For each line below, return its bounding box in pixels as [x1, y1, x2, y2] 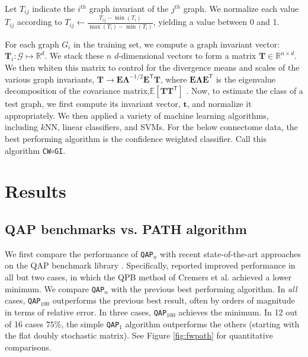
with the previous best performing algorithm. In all [111, 282, 297, 295]
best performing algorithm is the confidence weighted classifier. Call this [5, 132, 267, 144]
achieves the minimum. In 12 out [178, 305, 298, 318]
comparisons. [5, 340, 52, 353]
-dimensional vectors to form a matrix [118, 49, 256, 62]
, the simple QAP [61, 317, 120, 330]
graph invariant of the [89, 2, 169, 14]
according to [17, 15, 62, 28]
